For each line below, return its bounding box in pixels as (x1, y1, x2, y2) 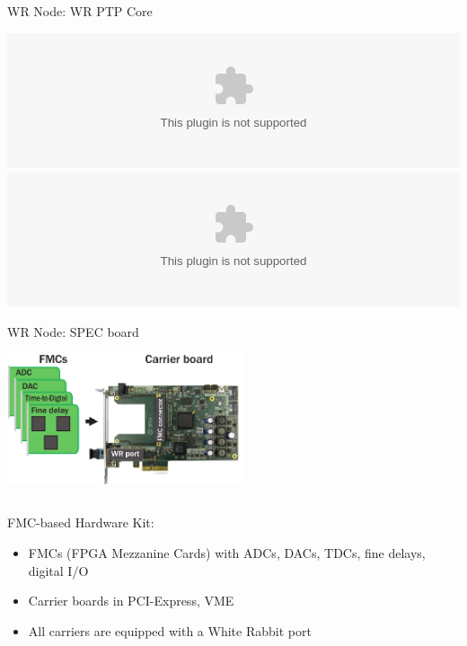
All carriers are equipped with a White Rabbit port (28, 621, 312, 640)
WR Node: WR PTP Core (7, 2, 153, 20)
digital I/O (28, 561, 89, 580)
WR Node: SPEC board (7, 322, 139, 341)
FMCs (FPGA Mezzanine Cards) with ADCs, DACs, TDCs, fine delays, (28, 543, 426, 562)
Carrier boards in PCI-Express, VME (28, 591, 234, 610)
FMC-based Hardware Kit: (7, 513, 154, 532)
